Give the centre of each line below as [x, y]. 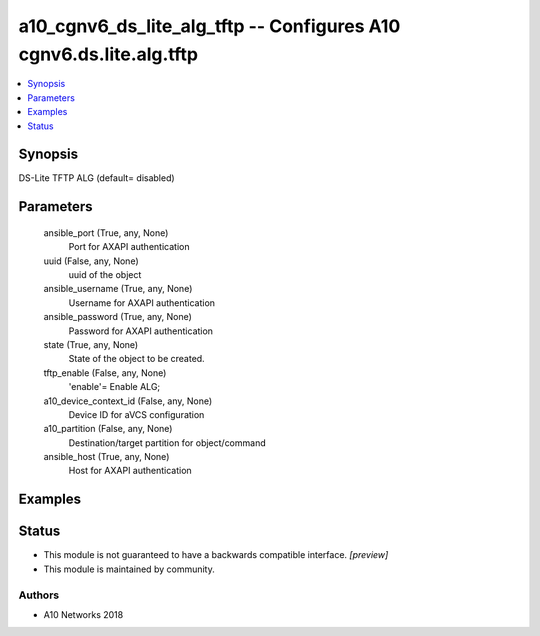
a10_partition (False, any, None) [108, 429]
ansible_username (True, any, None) [118, 289]
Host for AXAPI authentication [130, 471]
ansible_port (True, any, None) [106, 232]
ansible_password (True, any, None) [117, 317]
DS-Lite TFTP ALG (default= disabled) [96, 178]
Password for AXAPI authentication [141, 331]
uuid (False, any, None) [91, 261]
